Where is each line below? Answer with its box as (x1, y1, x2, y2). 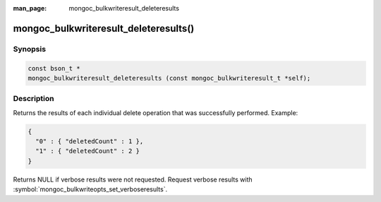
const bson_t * (28, 64, 80, 72)
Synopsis (13, 44, 46, 54)
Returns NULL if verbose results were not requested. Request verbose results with (13, 175, 253, 184)
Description (13, 94, 54, 104)
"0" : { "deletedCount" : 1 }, (35, 138, 144, 145)
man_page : (13, 4, 47, 12)
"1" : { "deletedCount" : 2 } (35, 147, 140, 155)
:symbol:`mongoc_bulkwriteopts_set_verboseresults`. (13, 185, 168, 194)
